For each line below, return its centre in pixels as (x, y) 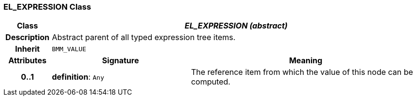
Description (27, 37)
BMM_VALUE (69, 49)
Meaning (306, 61)
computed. (211, 82)
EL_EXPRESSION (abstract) (236, 26)
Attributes (27, 61)
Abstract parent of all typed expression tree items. (144, 37)
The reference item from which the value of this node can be (302, 72)
